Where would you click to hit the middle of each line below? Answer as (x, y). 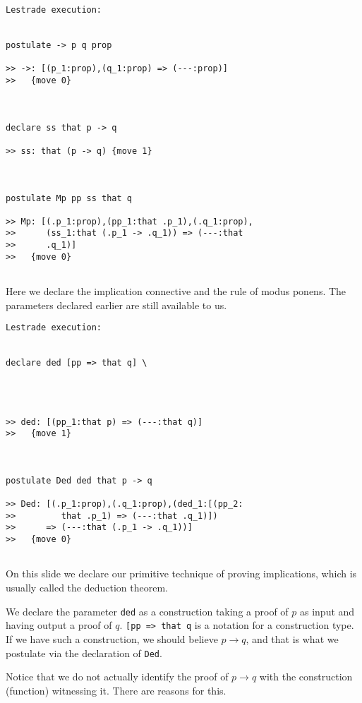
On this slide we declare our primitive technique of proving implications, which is (181, 573)
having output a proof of (59, 625)
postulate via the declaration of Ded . (84, 653)
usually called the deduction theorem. (87, 587)
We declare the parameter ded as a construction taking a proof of (147, 611)
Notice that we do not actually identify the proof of (117, 677)
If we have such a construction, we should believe (112, 638)
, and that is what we (292, 638)
